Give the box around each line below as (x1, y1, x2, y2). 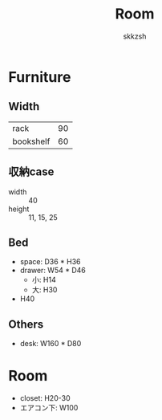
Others (8, 317, 44, 331)
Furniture (8, 67, 71, 86)
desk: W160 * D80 (19, 339, 82, 349)
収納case (8, 165, 55, 179)
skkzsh (123, 31, 147, 41)
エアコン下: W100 (19, 403, 79, 413)
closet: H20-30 (19, 393, 71, 403)
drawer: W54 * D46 (19, 266, 86, 275)
